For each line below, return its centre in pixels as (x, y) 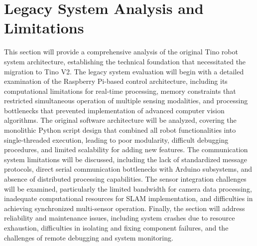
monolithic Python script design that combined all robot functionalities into (120, 130)
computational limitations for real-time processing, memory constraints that (120, 91)
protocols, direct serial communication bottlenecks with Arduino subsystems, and (128, 169)
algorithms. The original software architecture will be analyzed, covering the (120, 120)
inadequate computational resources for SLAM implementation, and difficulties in (128, 198)
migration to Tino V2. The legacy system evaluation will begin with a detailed (124, 71)
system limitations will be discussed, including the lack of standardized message (126, 159)
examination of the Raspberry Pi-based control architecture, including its (116, 81)
